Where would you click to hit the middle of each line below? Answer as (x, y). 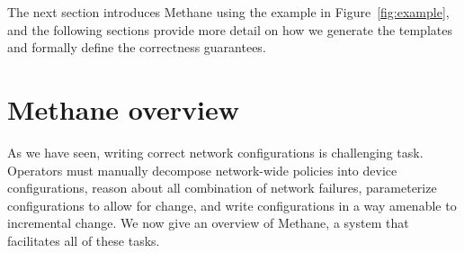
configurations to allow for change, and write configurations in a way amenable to (232, 205)
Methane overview (124, 108)
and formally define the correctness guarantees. (137, 47)
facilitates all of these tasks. (84, 240)
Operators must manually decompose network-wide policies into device (202, 170)
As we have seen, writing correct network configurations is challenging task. (215, 152)
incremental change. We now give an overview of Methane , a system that (208, 223)
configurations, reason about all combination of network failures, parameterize (222, 188)
